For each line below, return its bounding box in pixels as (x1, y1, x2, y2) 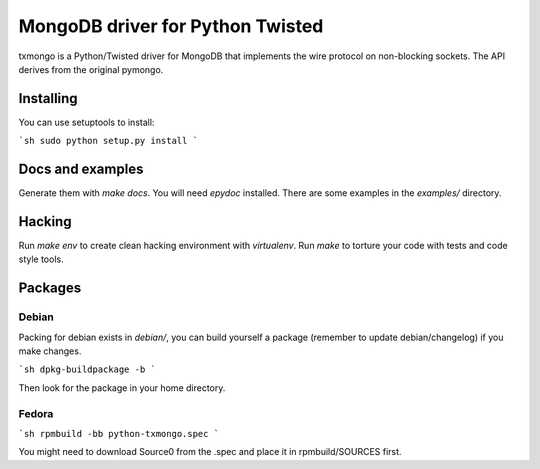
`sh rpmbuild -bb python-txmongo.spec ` (18, 428, 220, 439)
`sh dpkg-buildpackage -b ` (18, 364, 157, 375)
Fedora (18, 406, 54, 420)
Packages (18, 280, 82, 297)
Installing (18, 90, 79, 107)
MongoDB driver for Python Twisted (18, 15, 324, 37)
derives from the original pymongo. (18, 63, 164, 75)
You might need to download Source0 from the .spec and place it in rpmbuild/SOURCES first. (18, 446, 402, 458)
